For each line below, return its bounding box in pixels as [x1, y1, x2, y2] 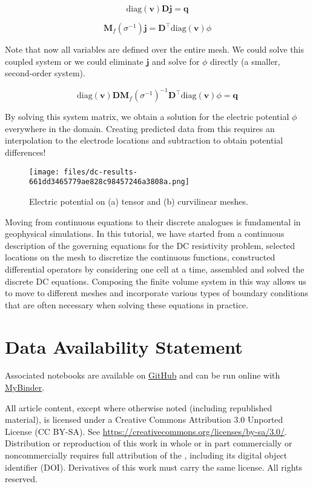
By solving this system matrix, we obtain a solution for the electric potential [5, 110, 289, 123]
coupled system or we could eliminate [5, 55, 143, 67]
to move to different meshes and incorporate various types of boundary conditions [5, 287, 309, 299]
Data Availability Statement [5, 334, 243, 359]
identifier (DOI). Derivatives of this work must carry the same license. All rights [5, 460, 303, 473]
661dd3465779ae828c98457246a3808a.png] [29, 177, 189, 187]
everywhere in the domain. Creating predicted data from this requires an [5, 122, 275, 134]
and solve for [152, 55, 200, 67]
